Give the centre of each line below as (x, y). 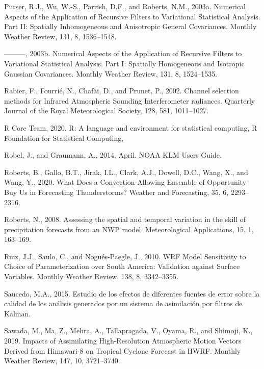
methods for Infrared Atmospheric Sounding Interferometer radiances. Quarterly (130, 100)
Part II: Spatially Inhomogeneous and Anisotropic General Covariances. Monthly (130, 26)
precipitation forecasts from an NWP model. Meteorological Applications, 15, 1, (129, 229)
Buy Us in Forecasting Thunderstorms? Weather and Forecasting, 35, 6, (116, 192)
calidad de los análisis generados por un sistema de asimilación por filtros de (123, 303)
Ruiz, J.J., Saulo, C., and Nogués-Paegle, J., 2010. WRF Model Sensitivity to (125, 256)
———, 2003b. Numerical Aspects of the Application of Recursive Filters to (123, 53)
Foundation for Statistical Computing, (64, 138)
